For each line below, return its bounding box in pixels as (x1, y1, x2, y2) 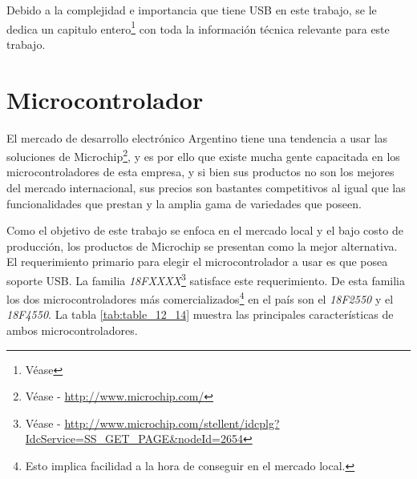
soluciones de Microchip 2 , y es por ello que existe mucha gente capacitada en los (6, 146, 400, 164)
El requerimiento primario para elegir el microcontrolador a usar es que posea (6, 253, 388, 270)
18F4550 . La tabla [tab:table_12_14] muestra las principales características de (6, 306, 394, 323)
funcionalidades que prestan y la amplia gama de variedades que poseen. (6, 195, 362, 211)
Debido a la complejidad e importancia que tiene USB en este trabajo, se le (6, 2, 377, 18)
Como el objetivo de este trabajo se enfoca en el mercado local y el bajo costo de (6, 222, 403, 239)
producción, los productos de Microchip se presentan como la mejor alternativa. (6, 237, 398, 254)
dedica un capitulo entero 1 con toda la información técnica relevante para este (6, 18, 390, 37)
